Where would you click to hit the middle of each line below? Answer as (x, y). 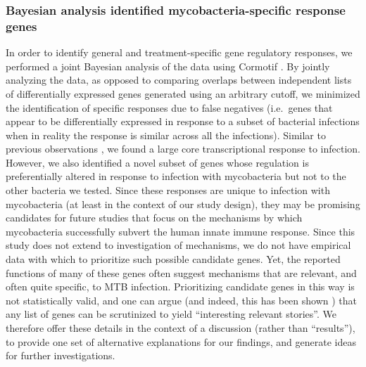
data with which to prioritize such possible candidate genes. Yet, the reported (173, 259)
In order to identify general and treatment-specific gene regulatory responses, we (179, 52)
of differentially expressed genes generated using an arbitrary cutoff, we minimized (183, 93)
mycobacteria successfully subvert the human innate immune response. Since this (181, 231)
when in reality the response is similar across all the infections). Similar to (166, 135)
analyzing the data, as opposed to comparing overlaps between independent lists (179, 80)
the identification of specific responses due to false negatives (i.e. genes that (169, 107)
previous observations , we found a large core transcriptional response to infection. (183, 149)
